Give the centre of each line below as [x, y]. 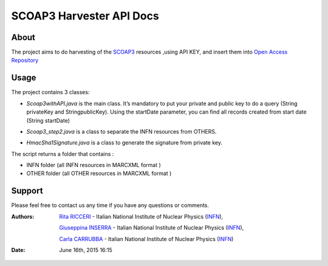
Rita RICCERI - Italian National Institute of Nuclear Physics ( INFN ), [141, 216]
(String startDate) [48, 120]
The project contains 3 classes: [50, 92]
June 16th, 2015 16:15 [86, 250]
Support [27, 191]
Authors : [23, 216]
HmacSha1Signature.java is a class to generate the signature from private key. [125, 143]
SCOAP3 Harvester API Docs [85, 16]
